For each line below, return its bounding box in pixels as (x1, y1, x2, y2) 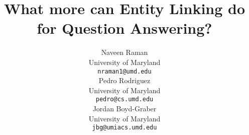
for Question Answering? (37, 18, 212, 38)
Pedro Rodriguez (98, 75, 151, 86)
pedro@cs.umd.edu (95, 96, 154, 103)
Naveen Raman (101, 47, 148, 57)
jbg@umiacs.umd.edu (92, 124, 157, 131)
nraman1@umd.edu (97, 67, 152, 75)
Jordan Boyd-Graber (92, 103, 157, 113)
